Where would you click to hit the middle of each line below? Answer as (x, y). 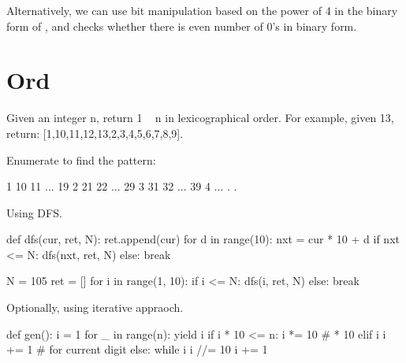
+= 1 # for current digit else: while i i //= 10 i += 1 (137, 349)
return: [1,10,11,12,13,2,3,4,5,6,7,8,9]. (95, 133)
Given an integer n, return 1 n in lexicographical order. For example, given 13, (200, 118)
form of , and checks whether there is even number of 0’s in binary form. (182, 26)
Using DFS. (34, 212)
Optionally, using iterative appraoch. (95, 307)
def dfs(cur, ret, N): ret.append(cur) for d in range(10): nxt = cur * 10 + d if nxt (203, 239)
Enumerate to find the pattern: (81, 159)
